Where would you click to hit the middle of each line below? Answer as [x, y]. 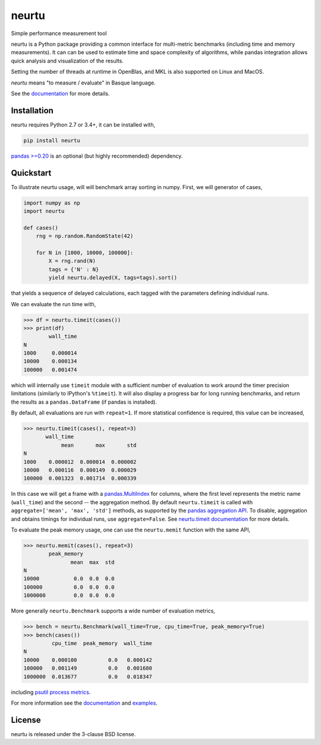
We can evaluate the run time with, [53, 304]
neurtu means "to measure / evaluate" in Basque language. [83, 83]
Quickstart [31, 173]
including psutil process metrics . [51, 692]
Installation [32, 110]
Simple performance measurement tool [59, 33]
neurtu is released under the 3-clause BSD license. [73, 734]
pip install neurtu [52, 140]
